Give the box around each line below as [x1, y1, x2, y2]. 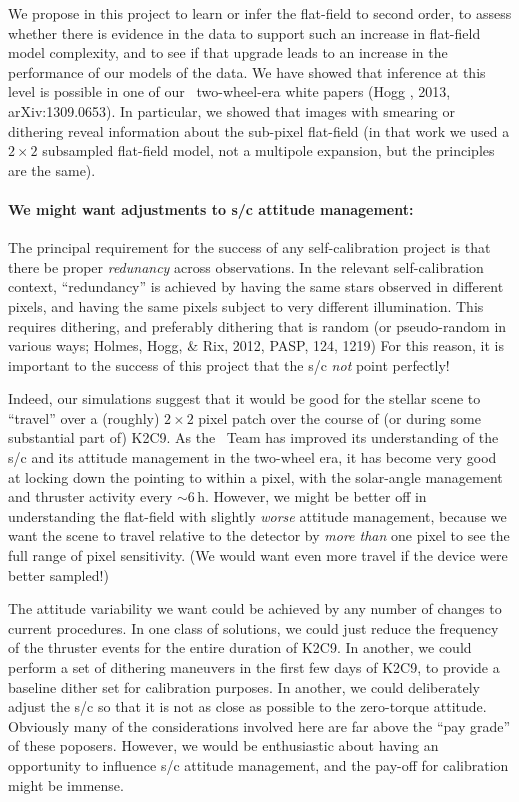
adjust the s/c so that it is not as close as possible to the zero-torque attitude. [8, 696, 487, 717]
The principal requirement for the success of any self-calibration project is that [8, 237, 491, 258]
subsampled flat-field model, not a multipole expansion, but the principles [42, 140, 495, 161]
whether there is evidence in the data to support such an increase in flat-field [8, 22, 481, 43]
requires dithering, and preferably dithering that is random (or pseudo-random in [8, 315, 507, 336]
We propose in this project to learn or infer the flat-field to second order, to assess [8, 3, 512, 23]
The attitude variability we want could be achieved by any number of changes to [8, 598, 502, 619]
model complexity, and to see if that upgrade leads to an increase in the [8, 42, 448, 63]
